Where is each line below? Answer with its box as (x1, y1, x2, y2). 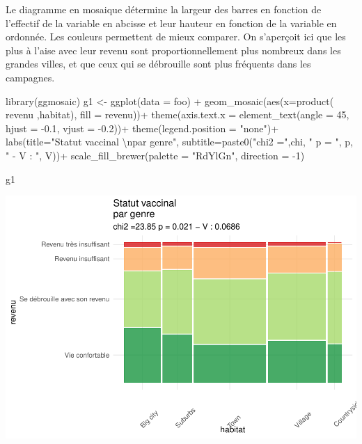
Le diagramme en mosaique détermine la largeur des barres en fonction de (6, 2, 322, 16)
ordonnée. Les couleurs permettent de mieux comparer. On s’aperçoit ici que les (6, 29, 346, 44)
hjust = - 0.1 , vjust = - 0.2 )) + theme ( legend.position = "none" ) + (6, 120, 279, 135)
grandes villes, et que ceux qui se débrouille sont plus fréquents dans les (6, 56, 311, 71)
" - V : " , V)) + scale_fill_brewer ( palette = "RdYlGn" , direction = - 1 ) (6, 148, 305, 162)
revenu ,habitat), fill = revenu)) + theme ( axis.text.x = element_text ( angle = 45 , (6, 107, 349, 122)
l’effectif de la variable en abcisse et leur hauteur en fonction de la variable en (6, 15, 337, 30)
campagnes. (6, 70, 55, 84)
